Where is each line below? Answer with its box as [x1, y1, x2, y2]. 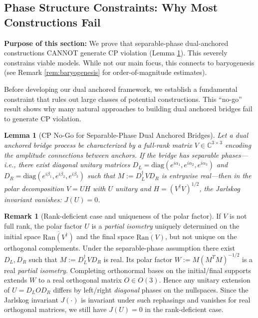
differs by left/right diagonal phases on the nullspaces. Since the [53, 284, 249, 295]
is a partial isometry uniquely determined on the [91, 220, 240, 231]
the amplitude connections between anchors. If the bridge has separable [4, 149, 219, 160]
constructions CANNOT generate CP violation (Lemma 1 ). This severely [4, 47, 228, 58]
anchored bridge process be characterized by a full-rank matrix [4, 139, 192, 150]
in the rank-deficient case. [145, 304, 224, 315]
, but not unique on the [165, 231, 237, 242]
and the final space [76, 231, 134, 242]
